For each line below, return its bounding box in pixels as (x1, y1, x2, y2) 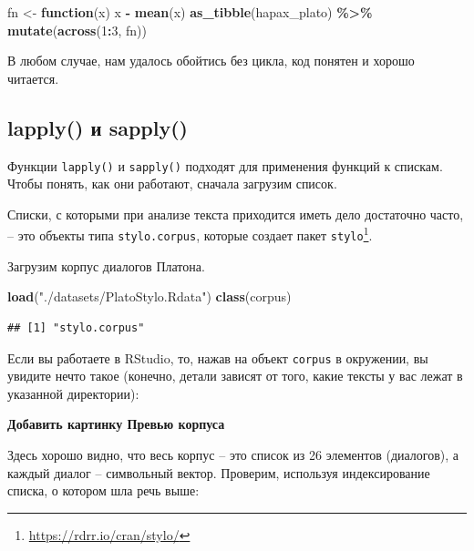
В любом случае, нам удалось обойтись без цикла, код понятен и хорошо (7, 51, 415, 70)
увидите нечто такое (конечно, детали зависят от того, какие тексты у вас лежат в (7, 366, 463, 385)
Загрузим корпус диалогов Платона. (7, 256, 205, 275)
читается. (7, 68, 59, 87)
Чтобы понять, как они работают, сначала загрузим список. (7, 174, 337, 193)
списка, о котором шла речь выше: (7, 481, 200, 500)
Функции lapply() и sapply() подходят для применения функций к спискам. (7, 156, 443, 175)
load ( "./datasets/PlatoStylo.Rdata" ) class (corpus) (7, 287, 292, 306)
